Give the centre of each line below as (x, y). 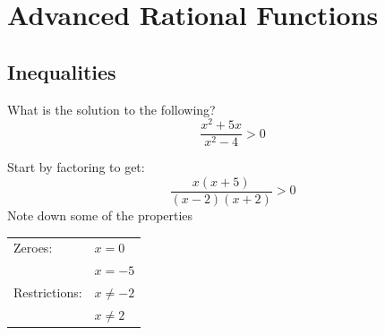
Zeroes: (33, 248)
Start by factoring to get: (76, 167)
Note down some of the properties (100, 215)
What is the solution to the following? (111, 109)
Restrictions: (48, 292)
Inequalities (62, 71)
